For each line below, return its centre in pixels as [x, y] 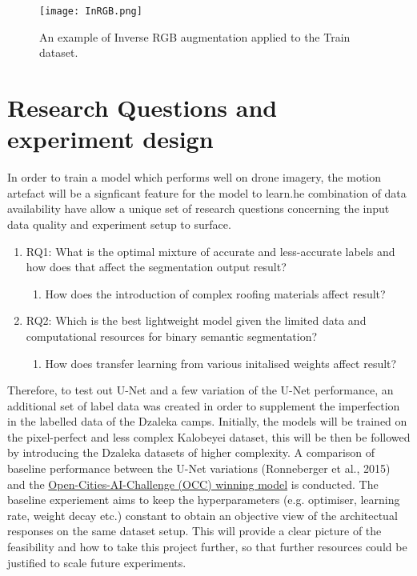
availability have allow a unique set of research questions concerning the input [198, 208]
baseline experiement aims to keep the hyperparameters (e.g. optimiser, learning [204, 500]
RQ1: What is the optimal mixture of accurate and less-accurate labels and [211, 251]
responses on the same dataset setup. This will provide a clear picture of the [194, 531]
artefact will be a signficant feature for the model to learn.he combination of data [207, 192]
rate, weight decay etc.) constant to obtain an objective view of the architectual [202, 515]
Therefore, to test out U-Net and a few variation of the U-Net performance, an [200, 390]
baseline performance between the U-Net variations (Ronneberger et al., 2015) [199, 468]
